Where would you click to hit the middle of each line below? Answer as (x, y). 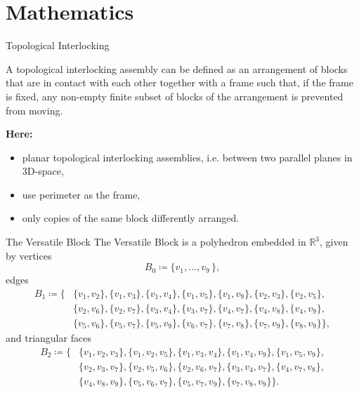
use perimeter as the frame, (81, 194)
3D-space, (43, 171)
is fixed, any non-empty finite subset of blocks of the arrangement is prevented (175, 96)
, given (334, 242)
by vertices (29, 255)
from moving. (34, 110)
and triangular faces (48, 337)
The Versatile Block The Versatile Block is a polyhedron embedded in (156, 242)
